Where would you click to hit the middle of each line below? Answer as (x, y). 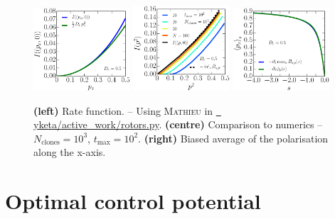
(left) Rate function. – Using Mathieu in (123, 110)
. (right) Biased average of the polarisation (233, 138)
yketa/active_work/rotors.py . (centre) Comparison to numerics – (178, 124)
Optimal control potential (133, 201)
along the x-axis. (70, 152)
